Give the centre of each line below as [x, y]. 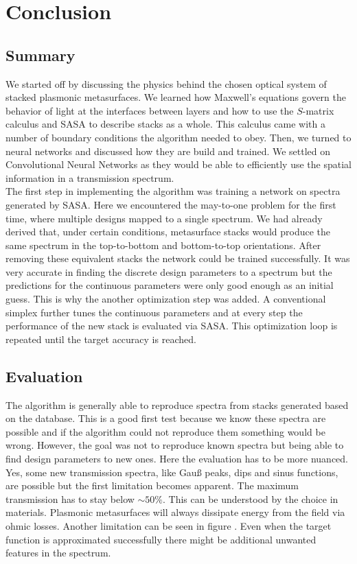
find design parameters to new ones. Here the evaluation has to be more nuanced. [177, 459]
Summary [41, 55]
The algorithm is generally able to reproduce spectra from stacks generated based [177, 404]
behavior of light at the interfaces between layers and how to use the [150, 110]
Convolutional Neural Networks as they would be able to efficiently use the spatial [178, 164]
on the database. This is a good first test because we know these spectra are [166, 418]
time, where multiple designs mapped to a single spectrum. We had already [164, 218]
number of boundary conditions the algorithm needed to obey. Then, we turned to [178, 137]
